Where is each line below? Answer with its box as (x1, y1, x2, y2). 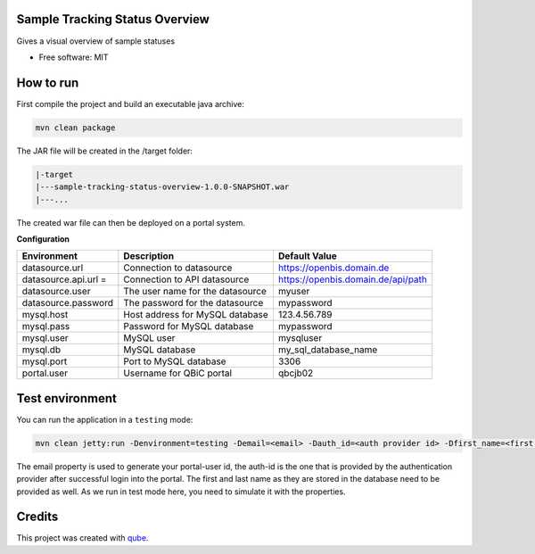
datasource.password (21, 297, 113, 310)
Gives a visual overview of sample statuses (16, 36, 176, 46)
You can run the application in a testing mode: (16, 414, 193, 425)
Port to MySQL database (123, 355, 226, 368)
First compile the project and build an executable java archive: (16, 98, 245, 109)
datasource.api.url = (21, 273, 107, 285)
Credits (16, 509, 59, 525)
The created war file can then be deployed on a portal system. (16, 217, 245, 227)
